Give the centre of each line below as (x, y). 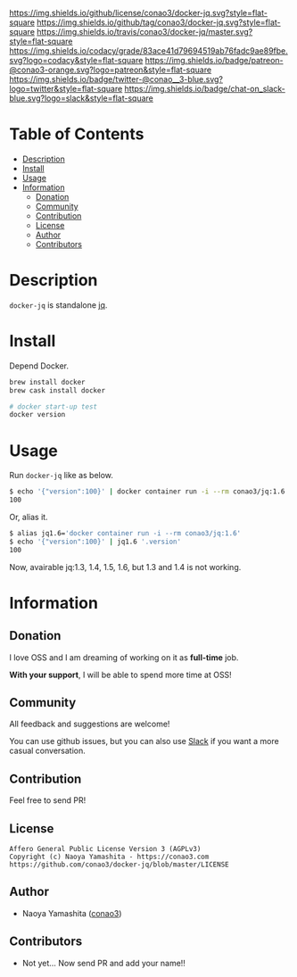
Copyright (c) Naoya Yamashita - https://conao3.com (109, 857)
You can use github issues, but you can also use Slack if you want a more (144, 741)
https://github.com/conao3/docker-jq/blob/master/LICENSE (119, 865)
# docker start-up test (54, 406)
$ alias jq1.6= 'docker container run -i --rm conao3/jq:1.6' (125, 534)
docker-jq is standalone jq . (58, 305)
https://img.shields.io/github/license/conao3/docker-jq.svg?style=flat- (138, 13)
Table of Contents (77, 134)
